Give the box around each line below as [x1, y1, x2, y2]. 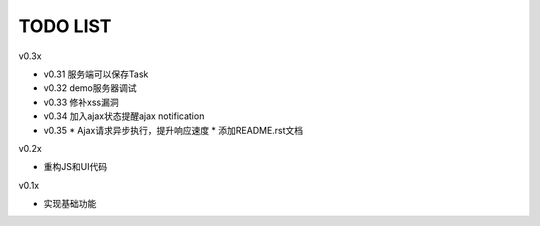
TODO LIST [18, 15, 112, 37]
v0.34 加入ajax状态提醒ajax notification [43, 110, 205, 122]
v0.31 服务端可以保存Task [43, 68, 149, 80]
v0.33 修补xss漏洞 [43, 96, 119, 108]
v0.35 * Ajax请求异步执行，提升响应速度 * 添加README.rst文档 [43, 124, 304, 136]
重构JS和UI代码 [43, 161, 108, 173]
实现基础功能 [43, 198, 97, 210]
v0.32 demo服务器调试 [43, 82, 137, 94]
